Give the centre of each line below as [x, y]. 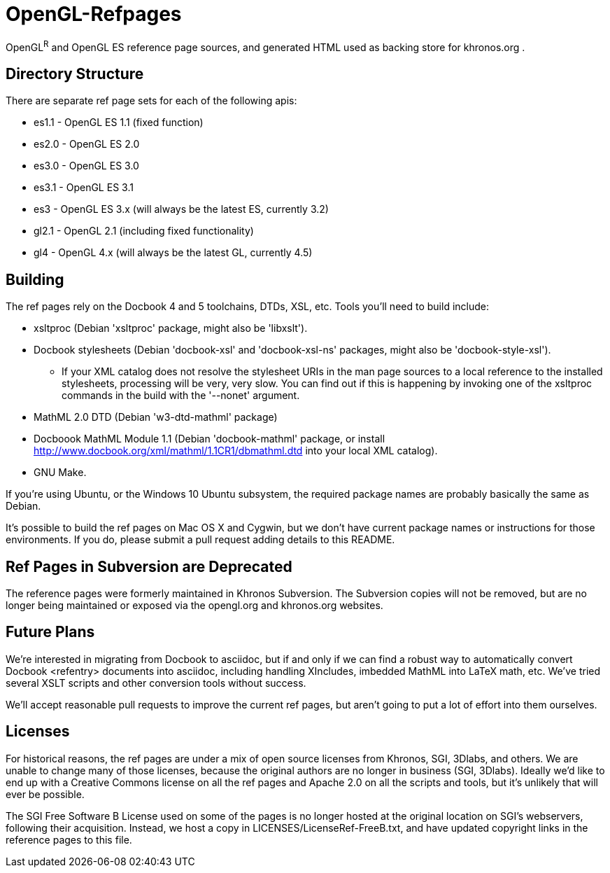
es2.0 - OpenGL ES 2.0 [87, 144]
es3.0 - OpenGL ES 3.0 [86, 166]
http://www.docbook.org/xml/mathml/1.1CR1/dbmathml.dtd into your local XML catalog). [236, 451]
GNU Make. [60, 473]
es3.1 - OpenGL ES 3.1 [84, 188]
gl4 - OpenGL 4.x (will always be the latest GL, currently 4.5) [173, 253]
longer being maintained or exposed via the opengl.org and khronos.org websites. [194, 605]
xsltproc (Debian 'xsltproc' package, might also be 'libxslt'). [171, 328]
